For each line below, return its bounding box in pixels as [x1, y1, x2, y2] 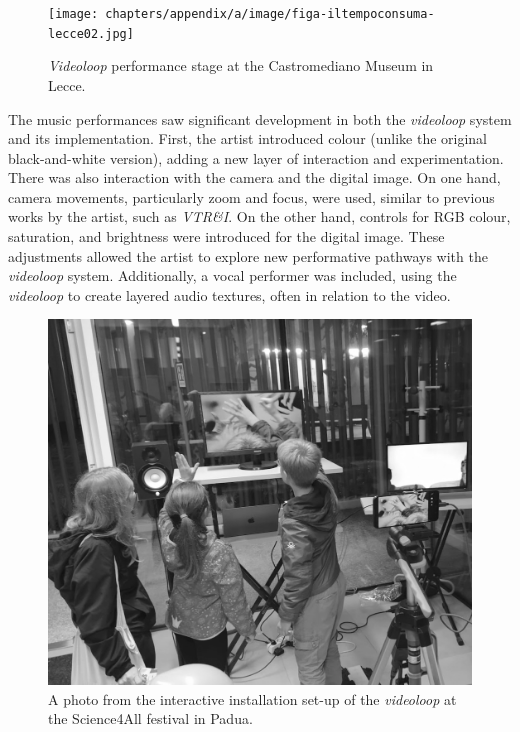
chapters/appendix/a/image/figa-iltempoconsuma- [105, 7, 435, 21]
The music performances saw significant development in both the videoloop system [8, 108, 512, 129]
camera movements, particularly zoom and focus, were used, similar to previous [8, 186, 495, 207]
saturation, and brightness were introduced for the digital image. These [8, 226, 445, 247]
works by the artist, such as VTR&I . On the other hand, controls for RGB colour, [8, 206, 511, 227]
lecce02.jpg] [48, 26, 134, 41]
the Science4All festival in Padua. [48, 708, 253, 729]
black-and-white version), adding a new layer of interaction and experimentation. [8, 147, 504, 168]
